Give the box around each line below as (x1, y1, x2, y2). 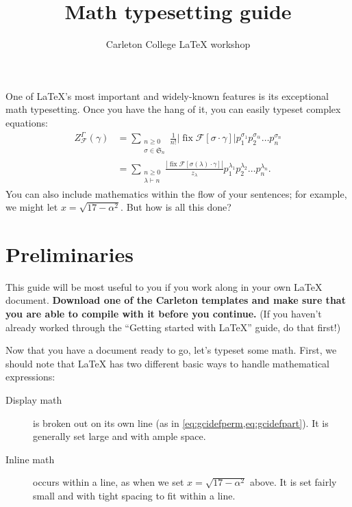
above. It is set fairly (249, 475, 337, 489)
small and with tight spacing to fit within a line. (33, 489, 236, 503)
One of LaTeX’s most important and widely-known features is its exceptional (5, 88, 329, 103)
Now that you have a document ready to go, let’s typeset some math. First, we (5, 343, 337, 357)
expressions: (5, 369, 55, 384)
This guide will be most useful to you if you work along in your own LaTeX (5, 279, 323, 294)
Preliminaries (5, 239, 134, 268)
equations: (5, 115, 48, 129)
